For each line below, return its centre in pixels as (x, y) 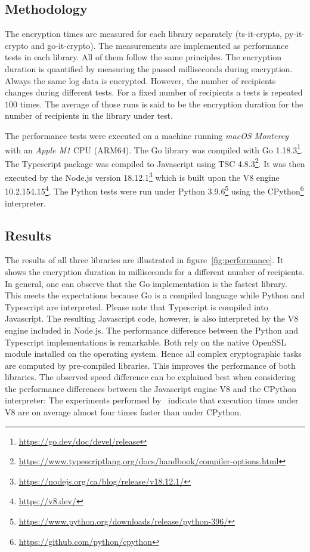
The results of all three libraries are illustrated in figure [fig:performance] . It (144, 260)
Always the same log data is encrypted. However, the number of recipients (140, 80)
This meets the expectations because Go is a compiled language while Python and (155, 295)
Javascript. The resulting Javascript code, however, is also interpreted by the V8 (152, 318)
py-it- (295, 34)
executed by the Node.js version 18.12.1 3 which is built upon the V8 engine (142, 176)
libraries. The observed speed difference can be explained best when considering (150, 377)
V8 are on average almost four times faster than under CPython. (123, 412)
